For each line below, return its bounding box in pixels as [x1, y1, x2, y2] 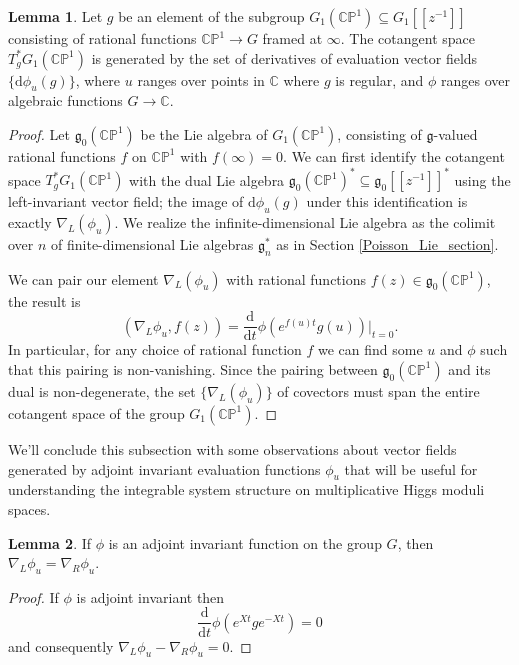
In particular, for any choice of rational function [8, 339, 302, 360]
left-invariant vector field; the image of [8, 191, 244, 212]
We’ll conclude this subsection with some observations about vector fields [8, 438, 457, 459]
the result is [8, 290, 81, 311]
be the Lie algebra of [140, 123, 268, 144]
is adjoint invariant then [76, 586, 225, 607]
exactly [8, 211, 52, 232]
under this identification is [306, 191, 468, 212]
